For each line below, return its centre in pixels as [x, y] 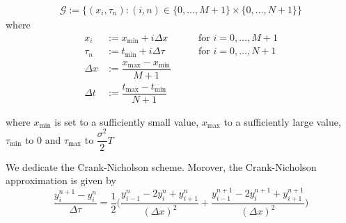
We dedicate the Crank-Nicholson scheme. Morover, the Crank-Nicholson [161, 166]
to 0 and [43, 139]
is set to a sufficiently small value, [127, 121]
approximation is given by [61, 180]
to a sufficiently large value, [282, 121]
